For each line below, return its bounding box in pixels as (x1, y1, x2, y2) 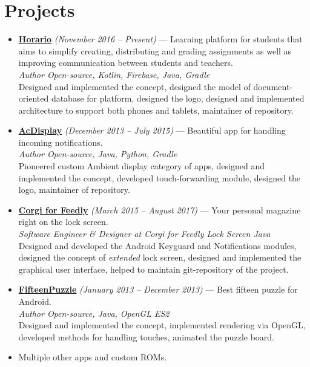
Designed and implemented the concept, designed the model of (18, 80, 251, 93)
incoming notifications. (18, 135, 103, 148)
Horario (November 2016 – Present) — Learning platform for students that (18, 33, 303, 45)
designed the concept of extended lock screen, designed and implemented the (18, 251, 302, 264)
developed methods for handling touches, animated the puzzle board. (18, 330, 275, 343)
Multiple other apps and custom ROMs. (18, 351, 167, 363)
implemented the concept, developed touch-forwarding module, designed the (18, 171, 301, 184)
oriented (18, 92, 49, 105)
